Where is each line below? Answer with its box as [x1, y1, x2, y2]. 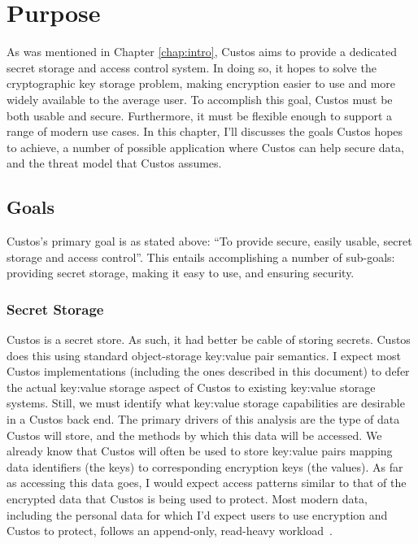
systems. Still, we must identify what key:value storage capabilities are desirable [7, 394, 405, 411]
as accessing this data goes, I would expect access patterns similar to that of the [7, 474, 407, 491]
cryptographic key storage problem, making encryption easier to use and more [7, 75, 396, 92]
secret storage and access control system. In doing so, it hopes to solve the [7, 59, 377, 76]
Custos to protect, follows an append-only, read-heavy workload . [7, 522, 333, 539]
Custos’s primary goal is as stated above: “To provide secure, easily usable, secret [7, 233, 412, 250]
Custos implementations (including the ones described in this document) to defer [7, 363, 410, 380]
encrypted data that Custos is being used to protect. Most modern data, [7, 490, 368, 507]
